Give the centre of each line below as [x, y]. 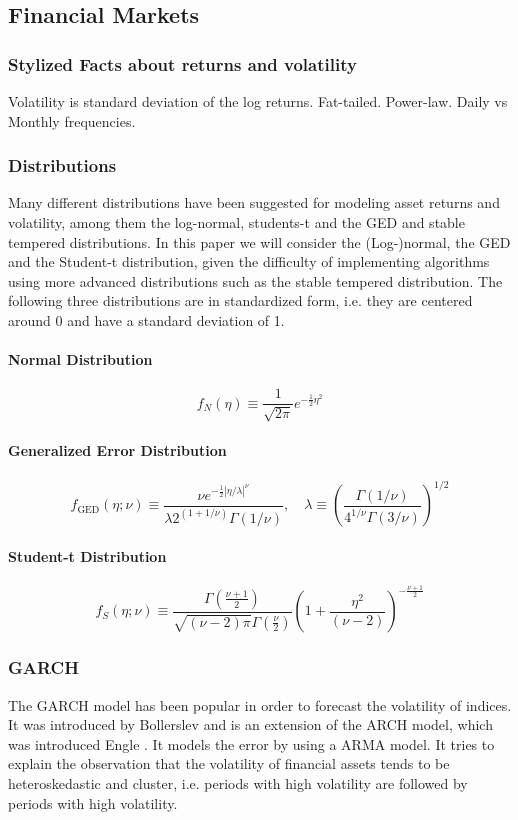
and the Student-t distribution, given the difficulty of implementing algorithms [249, 261]
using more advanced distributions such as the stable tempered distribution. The [255, 280]
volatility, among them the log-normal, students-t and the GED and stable [236, 222]
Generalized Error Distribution [117, 450]
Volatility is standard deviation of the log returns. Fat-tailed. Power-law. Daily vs [258, 101]
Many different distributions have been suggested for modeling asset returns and [254, 202]
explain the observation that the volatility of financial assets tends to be [229, 763]
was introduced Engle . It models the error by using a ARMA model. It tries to [251, 743]
